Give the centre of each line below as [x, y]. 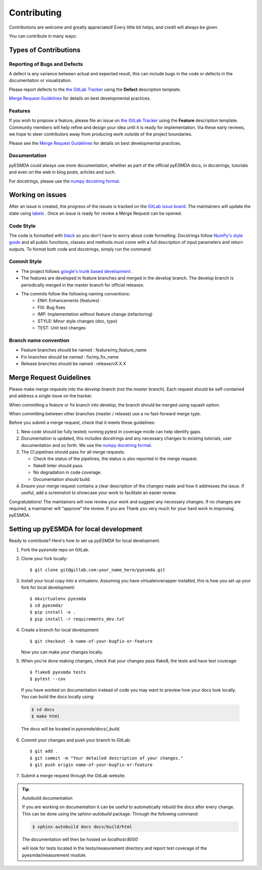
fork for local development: [48, 587]
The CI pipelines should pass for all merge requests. [73, 452]
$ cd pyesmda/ [46, 606]
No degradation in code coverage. [67, 472]
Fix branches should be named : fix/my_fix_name [70, 357]
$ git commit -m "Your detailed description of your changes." [106, 758]
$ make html [46, 716]
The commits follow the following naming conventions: [76, 294]
